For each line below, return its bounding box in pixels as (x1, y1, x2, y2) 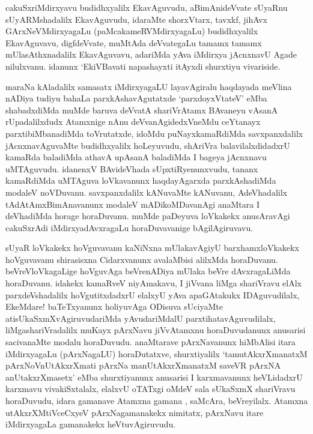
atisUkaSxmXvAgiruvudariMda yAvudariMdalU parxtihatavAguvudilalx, (5, 312, 276, 324)
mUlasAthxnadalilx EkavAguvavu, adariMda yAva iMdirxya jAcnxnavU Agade (5, 48, 297, 61)
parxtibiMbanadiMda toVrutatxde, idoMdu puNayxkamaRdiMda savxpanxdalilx (5, 127, 303, 139)
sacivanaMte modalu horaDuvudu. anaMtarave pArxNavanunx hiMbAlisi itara (5, 336, 296, 348)
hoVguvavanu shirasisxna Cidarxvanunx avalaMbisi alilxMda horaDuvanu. (5, 253, 278, 265)
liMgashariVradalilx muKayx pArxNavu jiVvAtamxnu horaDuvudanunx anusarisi (5, 324, 306, 336)
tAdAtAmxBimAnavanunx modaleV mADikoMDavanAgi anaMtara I (5, 197, 260, 210)
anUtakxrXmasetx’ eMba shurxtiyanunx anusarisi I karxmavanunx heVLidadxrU (5, 370, 303, 383)
